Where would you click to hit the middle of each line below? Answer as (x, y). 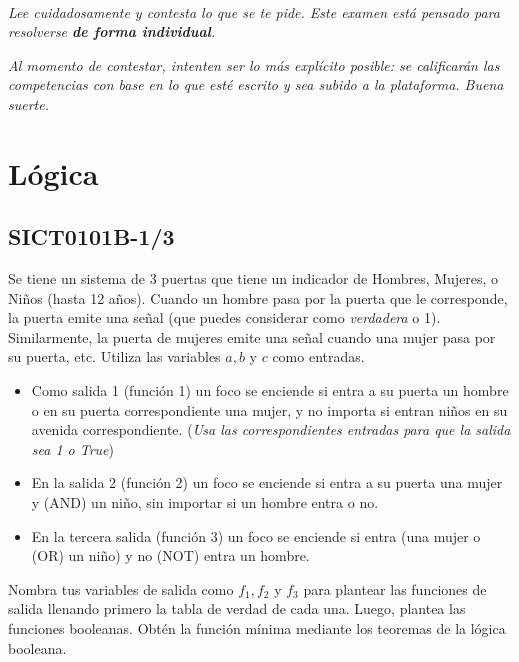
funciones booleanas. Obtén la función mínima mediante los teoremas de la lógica (257, 628)
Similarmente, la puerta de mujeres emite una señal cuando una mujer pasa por (252, 336)
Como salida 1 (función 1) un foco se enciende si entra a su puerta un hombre (270, 390)
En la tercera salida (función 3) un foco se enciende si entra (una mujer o (256, 535)
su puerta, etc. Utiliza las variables (114, 356)
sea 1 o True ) (73, 448)
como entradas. (318, 356)
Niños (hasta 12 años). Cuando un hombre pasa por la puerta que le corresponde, (258, 297)
